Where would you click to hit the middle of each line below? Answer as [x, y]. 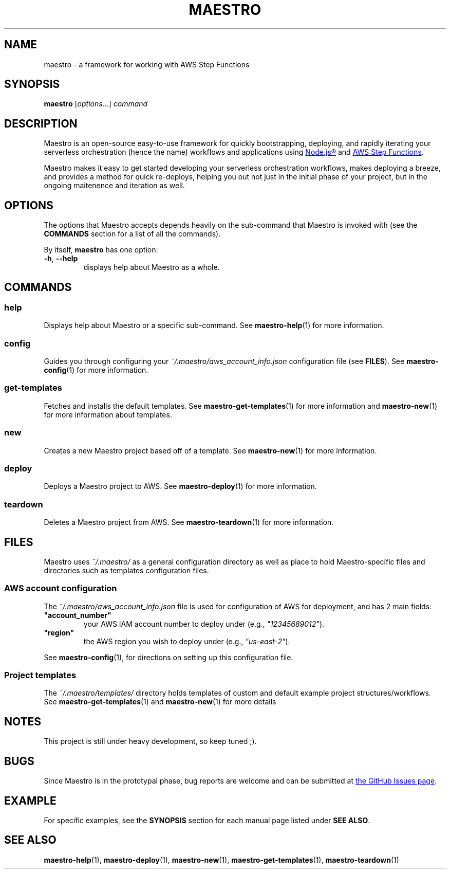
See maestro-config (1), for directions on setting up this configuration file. [168, 657]
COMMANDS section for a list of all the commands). [132, 234]
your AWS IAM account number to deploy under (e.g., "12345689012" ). [204, 624]
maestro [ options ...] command [96, 104]
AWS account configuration [61, 588]
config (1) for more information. [96, 370]
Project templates [40, 675]
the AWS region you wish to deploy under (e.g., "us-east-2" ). [187, 641]
